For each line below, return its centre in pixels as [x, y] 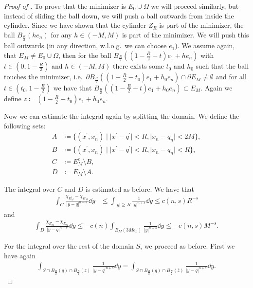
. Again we [217, 87]
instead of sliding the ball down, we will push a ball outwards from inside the [119, 15]
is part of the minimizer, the [201, 25]
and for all [231, 77]
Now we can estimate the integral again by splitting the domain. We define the [122, 116]
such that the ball [222, 66]
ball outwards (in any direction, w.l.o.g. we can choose [85, 45]
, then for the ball [85, 55]
